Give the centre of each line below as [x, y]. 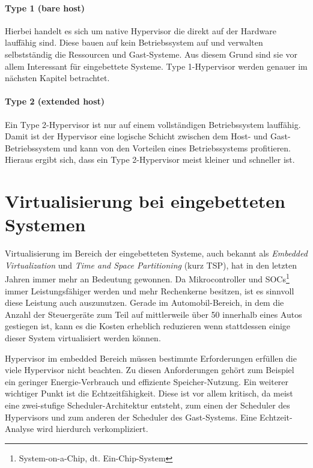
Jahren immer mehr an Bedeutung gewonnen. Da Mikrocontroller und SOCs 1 [147, 278]
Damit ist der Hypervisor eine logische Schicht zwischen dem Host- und [136, 136]
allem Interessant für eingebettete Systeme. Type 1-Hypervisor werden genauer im [156, 66]
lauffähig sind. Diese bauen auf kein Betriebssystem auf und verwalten [134, 42]
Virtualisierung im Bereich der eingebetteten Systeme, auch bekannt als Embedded [156, 253]
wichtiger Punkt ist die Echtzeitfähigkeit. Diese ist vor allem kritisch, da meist [149, 393]
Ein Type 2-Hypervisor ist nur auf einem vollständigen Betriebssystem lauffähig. [153, 124]
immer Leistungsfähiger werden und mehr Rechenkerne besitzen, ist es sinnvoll [150, 290]
